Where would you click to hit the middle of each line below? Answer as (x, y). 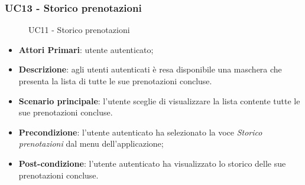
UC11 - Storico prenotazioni (79, 30)
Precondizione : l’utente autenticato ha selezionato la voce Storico (140, 132)
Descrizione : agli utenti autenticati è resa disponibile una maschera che (150, 69)
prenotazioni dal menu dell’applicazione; (91, 143)
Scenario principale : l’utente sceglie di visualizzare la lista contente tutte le (159, 100)
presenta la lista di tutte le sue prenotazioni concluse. (115, 81)
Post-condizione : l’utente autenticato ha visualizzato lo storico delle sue (152, 163)
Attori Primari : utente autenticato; (86, 49)
